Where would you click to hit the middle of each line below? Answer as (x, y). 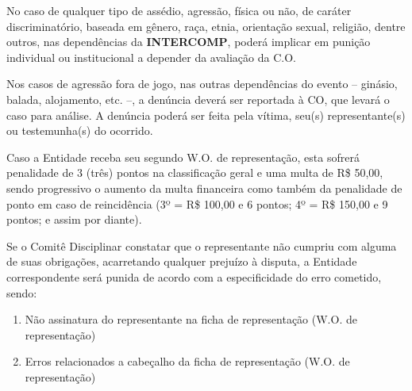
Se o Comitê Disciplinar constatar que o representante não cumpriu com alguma (202, 245)
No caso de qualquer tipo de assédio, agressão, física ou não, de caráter (179, 10)
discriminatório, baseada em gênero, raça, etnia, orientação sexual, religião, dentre (206, 26)
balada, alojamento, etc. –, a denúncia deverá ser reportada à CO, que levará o (198, 99)
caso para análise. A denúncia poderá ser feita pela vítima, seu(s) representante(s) (206, 115)
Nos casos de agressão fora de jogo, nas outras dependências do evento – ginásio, (202, 84)
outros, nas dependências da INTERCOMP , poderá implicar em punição (189, 42)
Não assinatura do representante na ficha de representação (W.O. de (191, 319)
